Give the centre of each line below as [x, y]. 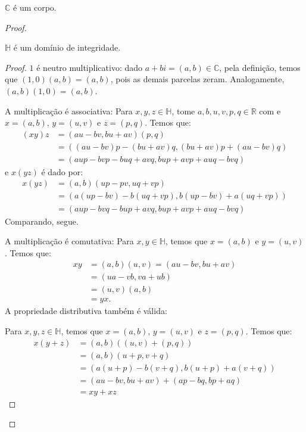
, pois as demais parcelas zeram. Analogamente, [197, 79]
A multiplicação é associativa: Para [69, 111]
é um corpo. [35, 7]
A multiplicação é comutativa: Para [69, 241]
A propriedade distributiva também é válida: [86, 311]
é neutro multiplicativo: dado [90, 67]
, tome [183, 111]
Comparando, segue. [42, 221]
